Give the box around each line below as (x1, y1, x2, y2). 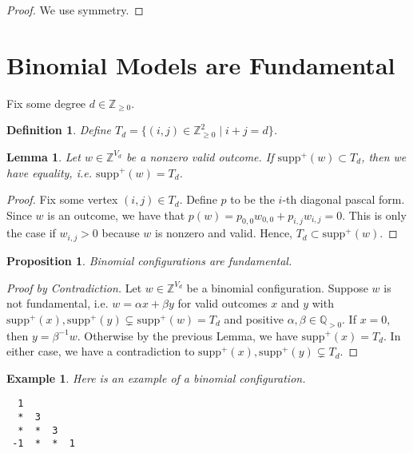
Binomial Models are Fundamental (6, 48, 395, 81)
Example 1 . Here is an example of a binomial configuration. (6, 369, 306, 386)
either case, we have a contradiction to (6, 343, 195, 360)
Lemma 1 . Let (6, 148, 81, 165)
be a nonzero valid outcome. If (126, 148, 274, 165)
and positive (224, 310, 284, 327)
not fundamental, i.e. (6, 295, 109, 312)
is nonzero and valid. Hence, (155, 225, 293, 241)
